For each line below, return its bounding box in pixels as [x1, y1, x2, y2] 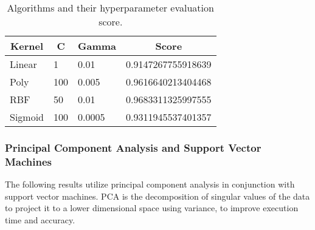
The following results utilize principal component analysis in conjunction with [5, 178, 295, 191]
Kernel [10, 39, 44, 53]
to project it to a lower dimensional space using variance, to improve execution [5, 201, 299, 214]
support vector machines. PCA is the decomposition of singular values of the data [5, 189, 310, 202]
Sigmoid [10, 110, 44, 124]
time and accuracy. [5, 213, 75, 226]
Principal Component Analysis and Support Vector [5, 140, 261, 155]
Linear [10, 57, 37, 71]
